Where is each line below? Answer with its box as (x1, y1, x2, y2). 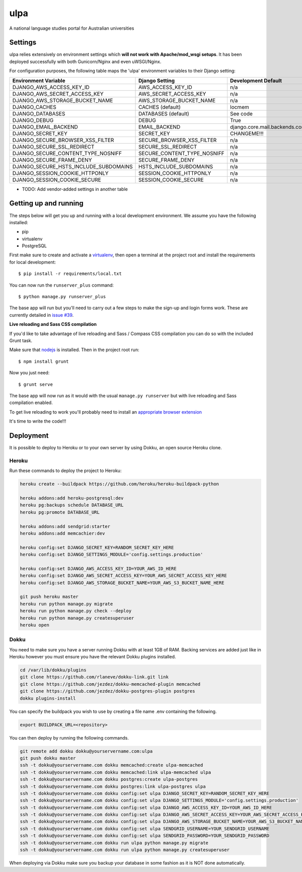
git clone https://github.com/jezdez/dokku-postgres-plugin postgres (20, 688, 195, 694)
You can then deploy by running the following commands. (9, 734, 129, 741)
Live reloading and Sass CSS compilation (9, 321, 97, 327)
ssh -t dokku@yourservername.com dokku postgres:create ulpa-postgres (20, 776, 198, 782)
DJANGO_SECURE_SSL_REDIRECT (12, 143, 95, 150)
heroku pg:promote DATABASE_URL (20, 509, 100, 515)
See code (230, 110, 253, 117)
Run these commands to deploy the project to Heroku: (9, 467, 122, 474)
